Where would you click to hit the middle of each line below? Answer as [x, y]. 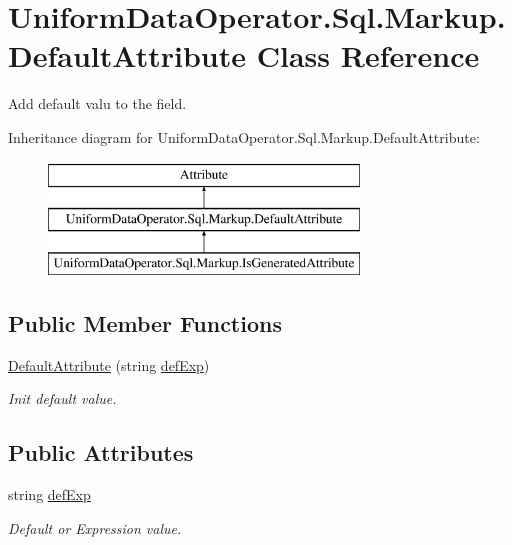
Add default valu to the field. [97, 103]
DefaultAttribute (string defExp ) [109, 364]
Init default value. [62, 398]
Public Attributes [101, 452]
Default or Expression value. [95, 527]
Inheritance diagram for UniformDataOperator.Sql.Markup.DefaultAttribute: [244, 136]
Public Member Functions [145, 322]
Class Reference [368, 55]
